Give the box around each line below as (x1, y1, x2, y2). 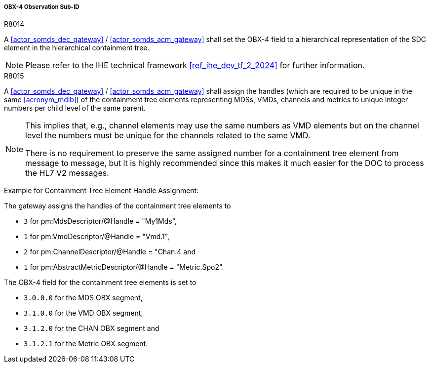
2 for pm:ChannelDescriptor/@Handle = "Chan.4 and (24, 247, 195, 256)
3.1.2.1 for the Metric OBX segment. (24, 339, 148, 348)
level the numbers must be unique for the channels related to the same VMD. (25, 130, 311, 141)
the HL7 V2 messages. (25, 168, 109, 178)
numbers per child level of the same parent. (4, 104, 146, 113)
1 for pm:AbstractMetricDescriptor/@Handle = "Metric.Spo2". (24, 263, 224, 272)
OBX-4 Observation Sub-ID (4, 3, 79, 10)
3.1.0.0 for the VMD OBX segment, (24, 309, 143, 318)
